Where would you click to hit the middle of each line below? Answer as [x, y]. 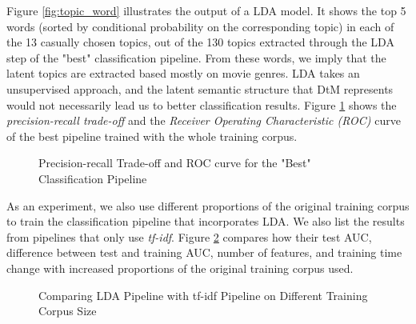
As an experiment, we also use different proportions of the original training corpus [208, 205]
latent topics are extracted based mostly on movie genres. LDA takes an [183, 73]
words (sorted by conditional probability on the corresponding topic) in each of [200, 26]
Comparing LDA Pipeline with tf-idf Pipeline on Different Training [203, 295]
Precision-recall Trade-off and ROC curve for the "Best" [175, 163]
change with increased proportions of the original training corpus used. [180, 268]
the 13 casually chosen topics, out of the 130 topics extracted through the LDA [200, 42]
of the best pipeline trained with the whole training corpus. [152, 136]
